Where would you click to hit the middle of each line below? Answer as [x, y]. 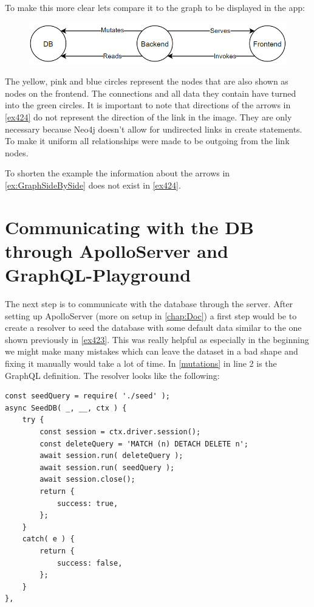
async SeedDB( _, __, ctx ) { [66, 408]
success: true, [87, 503]
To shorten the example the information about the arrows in [118, 173]
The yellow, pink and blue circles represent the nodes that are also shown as [147, 81]
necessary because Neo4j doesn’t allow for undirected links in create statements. [154, 129]
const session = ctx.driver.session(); [120, 432]
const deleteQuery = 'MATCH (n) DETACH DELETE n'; [144, 444]
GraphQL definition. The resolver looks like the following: [112, 375]
